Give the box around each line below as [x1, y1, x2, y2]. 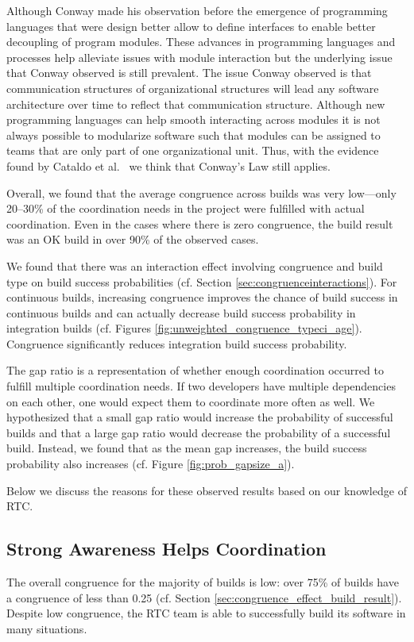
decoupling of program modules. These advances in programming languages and [6, 33, 396, 50]
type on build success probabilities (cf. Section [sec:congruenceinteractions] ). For [6, 273, 397, 290]
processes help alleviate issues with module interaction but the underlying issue [6, 48, 393, 65]
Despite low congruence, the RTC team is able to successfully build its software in [6, 605, 406, 621]
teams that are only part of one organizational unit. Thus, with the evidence [6, 142, 379, 159]
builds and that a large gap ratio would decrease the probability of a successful [6, 424, 391, 440]
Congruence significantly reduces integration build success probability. [6, 335, 347, 352]
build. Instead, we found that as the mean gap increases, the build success [6, 440, 367, 456]
